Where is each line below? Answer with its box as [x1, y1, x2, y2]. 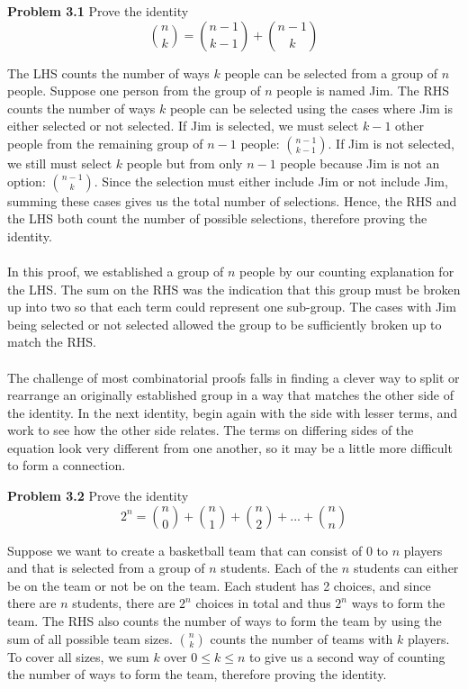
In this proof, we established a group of [7, 261, 224, 280]
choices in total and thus [195, 594, 331, 612]
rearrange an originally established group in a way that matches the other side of [7, 385, 454, 404]
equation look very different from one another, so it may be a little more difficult [7, 438, 453, 457]
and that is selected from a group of [7, 558, 205, 577]
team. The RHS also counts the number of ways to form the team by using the [7, 612, 442, 630]
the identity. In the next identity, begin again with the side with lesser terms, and [7, 403, 458, 422]
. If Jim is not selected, [328, 133, 454, 152]
